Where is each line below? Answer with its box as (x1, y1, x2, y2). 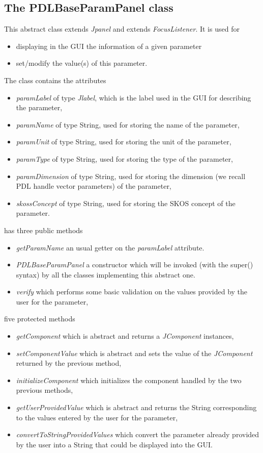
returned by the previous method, (16, 358, 122, 368)
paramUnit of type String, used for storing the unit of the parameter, (16, 136, 231, 147)
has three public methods (4, 224, 83, 235)
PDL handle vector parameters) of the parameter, (16, 181, 171, 191)
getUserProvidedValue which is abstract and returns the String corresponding (16, 402, 257, 413)
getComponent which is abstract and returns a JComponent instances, (16, 331, 234, 341)
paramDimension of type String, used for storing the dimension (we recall (16, 170, 246, 181)
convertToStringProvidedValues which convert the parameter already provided (16, 429, 259, 440)
